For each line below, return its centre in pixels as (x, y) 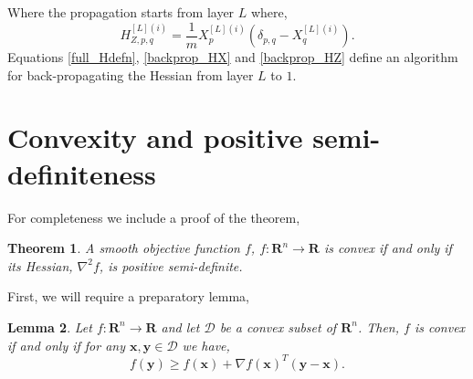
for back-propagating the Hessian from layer (131, 74)
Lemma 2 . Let (50, 326)
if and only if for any (67, 345)
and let (180, 326)
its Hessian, (40, 265)
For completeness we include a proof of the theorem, (154, 217)
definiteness (82, 173)
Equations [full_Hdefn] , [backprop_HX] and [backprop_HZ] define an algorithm (233, 57)
